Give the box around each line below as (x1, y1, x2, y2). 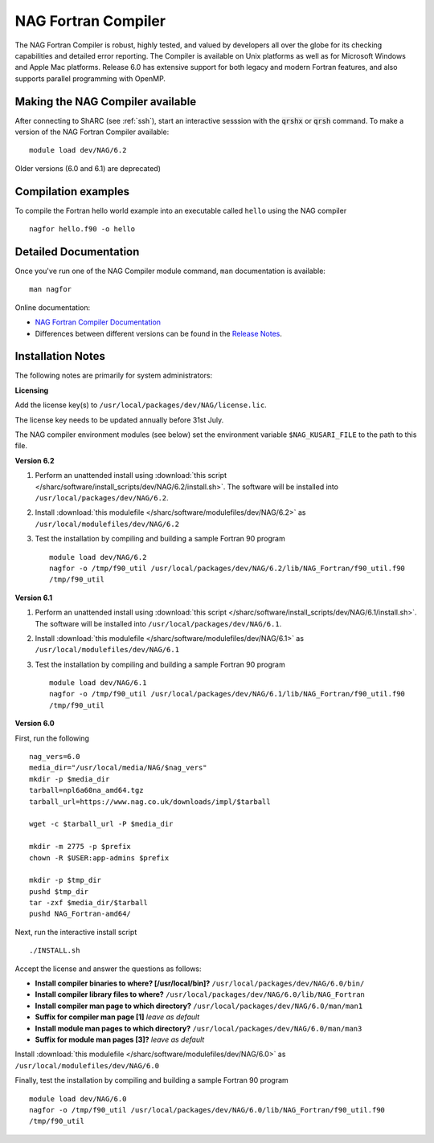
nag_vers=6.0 (29, 752, 80, 761)
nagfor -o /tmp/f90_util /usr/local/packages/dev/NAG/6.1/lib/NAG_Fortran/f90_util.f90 (49, 689, 406, 699)
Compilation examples (14, 185, 130, 198)
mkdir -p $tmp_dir (29, 876, 102, 885)
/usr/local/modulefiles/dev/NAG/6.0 (14, 1061, 160, 1070)
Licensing (14, 386, 49, 395)
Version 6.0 (14, 719, 55, 729)
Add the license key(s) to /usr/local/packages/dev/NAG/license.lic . (14, 400, 267, 410)
